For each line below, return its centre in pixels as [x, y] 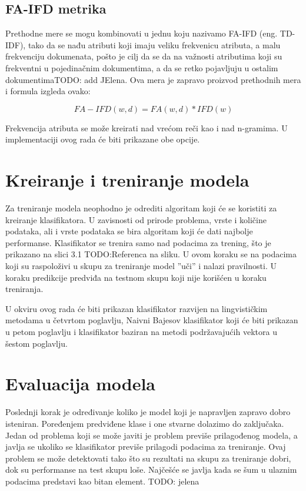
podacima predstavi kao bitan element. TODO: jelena [102, 481]
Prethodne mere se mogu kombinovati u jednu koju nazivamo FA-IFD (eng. [142, 33]
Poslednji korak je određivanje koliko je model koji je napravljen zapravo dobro [148, 412]
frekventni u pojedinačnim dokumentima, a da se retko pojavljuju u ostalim [142, 67]
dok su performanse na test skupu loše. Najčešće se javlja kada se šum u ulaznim [151, 470]
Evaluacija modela [80, 384]
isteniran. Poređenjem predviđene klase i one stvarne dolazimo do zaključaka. [145, 423]
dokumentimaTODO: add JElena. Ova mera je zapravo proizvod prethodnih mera [153, 79]
